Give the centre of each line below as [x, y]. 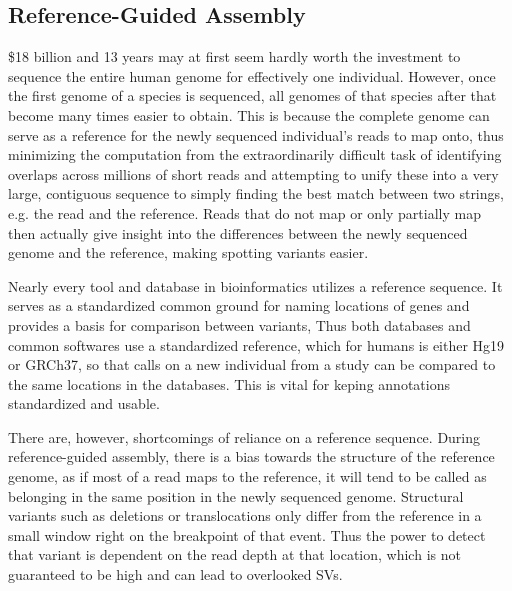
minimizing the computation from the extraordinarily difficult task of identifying [255, 154]
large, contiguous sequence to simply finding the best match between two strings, [256, 193]
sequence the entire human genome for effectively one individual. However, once [252, 75]
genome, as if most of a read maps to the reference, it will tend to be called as [247, 476]
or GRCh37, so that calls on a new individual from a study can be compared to [252, 364]
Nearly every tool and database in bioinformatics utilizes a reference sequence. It [255, 285]
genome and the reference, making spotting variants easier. [188, 252]
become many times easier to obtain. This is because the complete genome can [249, 114]
